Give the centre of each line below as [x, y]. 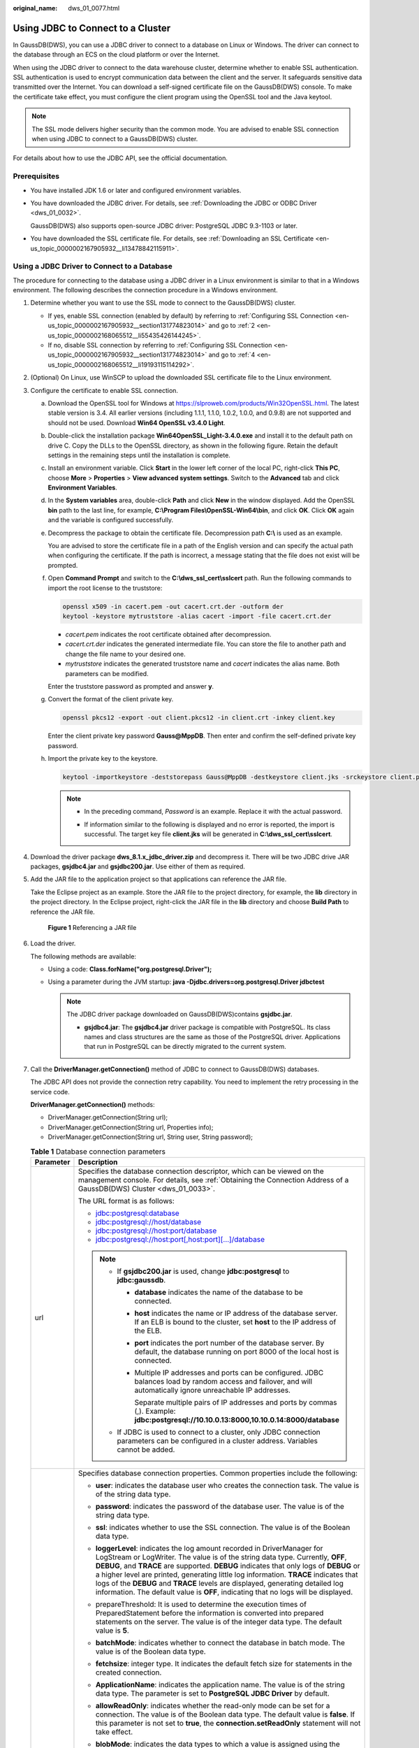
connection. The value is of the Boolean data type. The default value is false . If [225, 1714]
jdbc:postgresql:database [137, 1213]
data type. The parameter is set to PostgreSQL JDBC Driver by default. [212, 1693]
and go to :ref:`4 [232, 355]
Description [98, 1162]
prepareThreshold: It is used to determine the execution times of [201, 1604]
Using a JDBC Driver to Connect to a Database [93, 266]
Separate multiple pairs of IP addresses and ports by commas [236, 1402]
